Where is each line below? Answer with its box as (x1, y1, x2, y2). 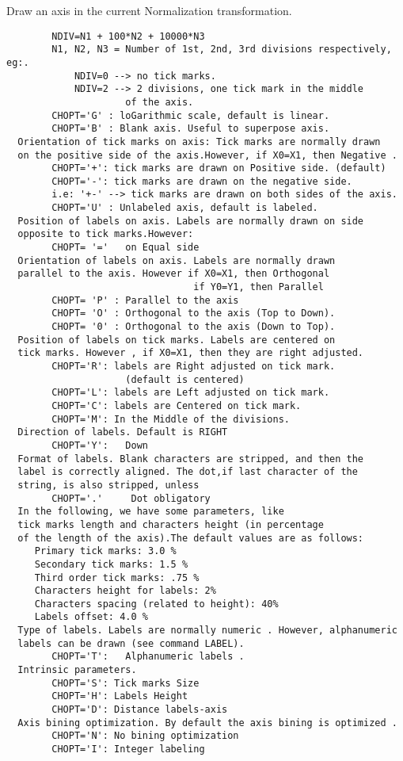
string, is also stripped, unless (17, 479, 200, 491)
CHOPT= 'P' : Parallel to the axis (51, 294, 239, 306)
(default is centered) (125, 373, 245, 385)
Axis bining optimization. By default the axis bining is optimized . (17, 717, 397, 728)
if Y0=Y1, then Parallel (193, 281, 324, 293)
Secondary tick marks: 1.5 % (34, 558, 188, 570)
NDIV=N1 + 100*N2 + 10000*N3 (51, 30, 205, 42)
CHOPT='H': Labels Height (51, 690, 188, 702)
